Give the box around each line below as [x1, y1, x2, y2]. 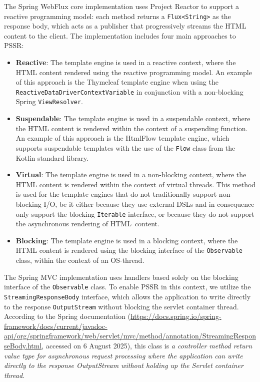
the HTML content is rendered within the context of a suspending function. [15, 123, 248, 133]
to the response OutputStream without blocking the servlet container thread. [4, 301, 239, 311]
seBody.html [4, 340, 42, 350]
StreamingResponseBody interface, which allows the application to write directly [4, 291, 251, 301]
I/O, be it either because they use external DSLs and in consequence [43, 198, 254, 209]
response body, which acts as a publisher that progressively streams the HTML [4, 21, 246, 31]
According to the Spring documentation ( [4, 311, 130, 321]
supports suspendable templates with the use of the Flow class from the [15, 142, 235, 153]
